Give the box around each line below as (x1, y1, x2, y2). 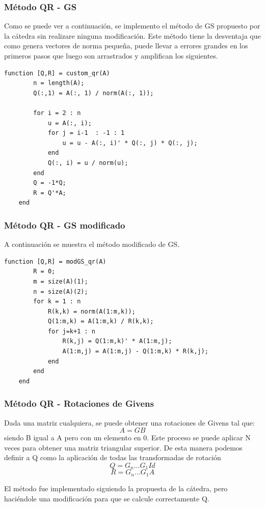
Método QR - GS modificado (4, 218, 125, 231)
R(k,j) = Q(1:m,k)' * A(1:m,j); (62, 337, 172, 345)
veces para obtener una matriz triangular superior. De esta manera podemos (4, 442, 243, 453)
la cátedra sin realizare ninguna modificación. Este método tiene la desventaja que (4, 30, 261, 41)
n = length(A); (33, 79, 85, 87)
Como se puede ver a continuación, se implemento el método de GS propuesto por (4, 20, 260, 31)
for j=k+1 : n (47, 327, 95, 335)
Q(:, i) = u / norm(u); (47, 159, 128, 166)
